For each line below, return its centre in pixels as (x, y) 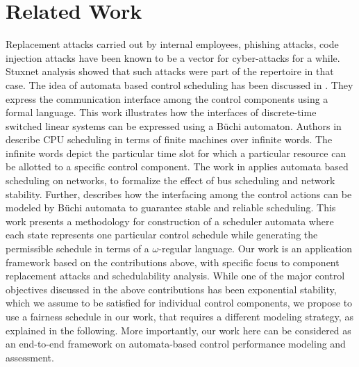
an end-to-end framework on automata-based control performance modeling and (176, 344)
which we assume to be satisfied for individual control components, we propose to (179, 303)
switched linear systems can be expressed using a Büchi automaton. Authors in (174, 125)
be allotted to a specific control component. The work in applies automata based (177, 166)
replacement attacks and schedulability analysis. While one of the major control (175, 276)
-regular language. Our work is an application (255, 248)
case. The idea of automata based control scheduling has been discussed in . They (179, 84)
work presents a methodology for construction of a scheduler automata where (170, 221)
